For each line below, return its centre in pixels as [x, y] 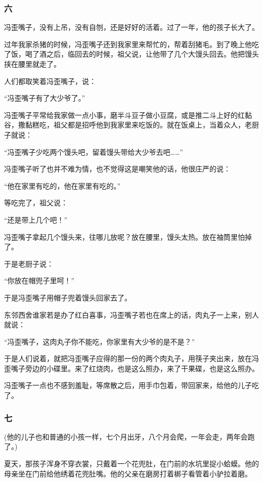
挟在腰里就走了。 [32, 64]
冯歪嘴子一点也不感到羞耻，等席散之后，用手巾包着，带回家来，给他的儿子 [128, 385]
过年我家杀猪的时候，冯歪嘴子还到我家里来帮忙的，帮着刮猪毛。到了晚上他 [128, 44]
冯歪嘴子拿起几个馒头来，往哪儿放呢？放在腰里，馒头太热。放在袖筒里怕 [124, 236]
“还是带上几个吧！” [36, 219]
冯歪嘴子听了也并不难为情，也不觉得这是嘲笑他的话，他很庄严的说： [117, 169]
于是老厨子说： [29, 263]
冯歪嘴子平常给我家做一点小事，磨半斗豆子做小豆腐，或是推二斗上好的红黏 [128, 115]
